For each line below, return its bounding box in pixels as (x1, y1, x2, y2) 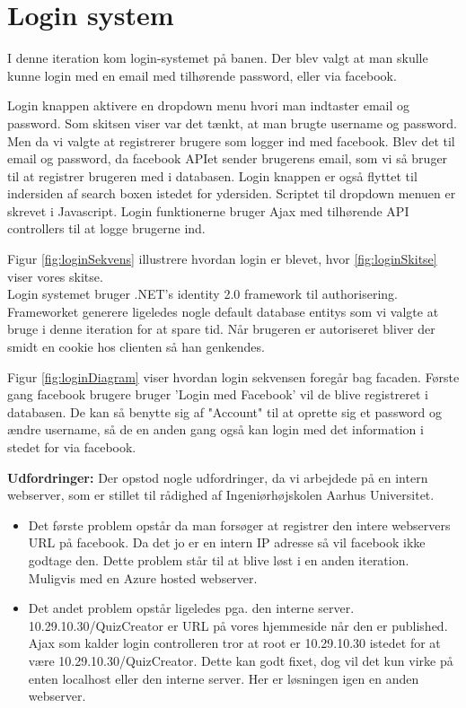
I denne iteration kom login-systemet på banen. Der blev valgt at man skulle (7, 48, 428, 67)
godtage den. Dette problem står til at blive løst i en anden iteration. (28, 550, 409, 569)
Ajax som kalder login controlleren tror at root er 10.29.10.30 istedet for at (28, 634, 441, 652)
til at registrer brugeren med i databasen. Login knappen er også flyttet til (7, 166, 418, 185)
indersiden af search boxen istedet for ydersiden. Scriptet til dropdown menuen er (7, 184, 456, 203)
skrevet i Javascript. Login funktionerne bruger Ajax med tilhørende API (7, 201, 409, 220)
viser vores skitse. (7, 267, 103, 285)
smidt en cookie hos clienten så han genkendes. (7, 337, 265, 356)
